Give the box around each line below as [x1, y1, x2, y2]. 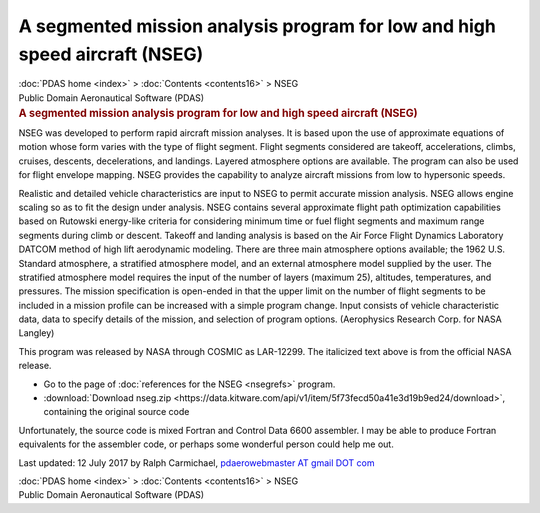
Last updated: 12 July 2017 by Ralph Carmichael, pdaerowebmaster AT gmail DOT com [18, 456, 375, 469]
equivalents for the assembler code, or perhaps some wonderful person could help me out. [18, 438, 394, 450]
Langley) [18, 327, 55, 339]
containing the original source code [43, 406, 190, 418]
